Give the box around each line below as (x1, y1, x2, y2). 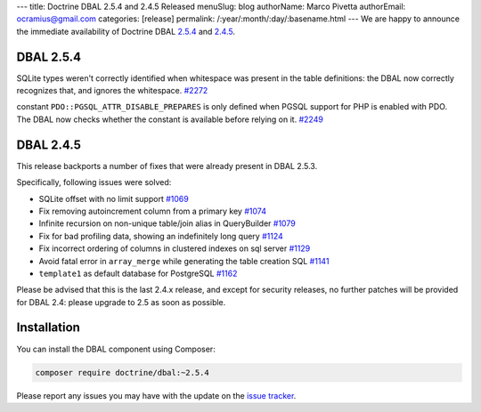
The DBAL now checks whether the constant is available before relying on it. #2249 (16, 114, 324, 125)
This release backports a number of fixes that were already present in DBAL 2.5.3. (16, 160, 318, 171)
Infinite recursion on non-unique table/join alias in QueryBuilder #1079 (38, 218, 296, 229)
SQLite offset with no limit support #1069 (38, 193, 189, 204)
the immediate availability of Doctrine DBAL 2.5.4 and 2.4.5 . (16, 26, 236, 36)
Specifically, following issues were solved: (16, 177, 172, 188)
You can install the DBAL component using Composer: (16, 343, 216, 354)
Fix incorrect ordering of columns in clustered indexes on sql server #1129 (38, 243, 311, 254)
